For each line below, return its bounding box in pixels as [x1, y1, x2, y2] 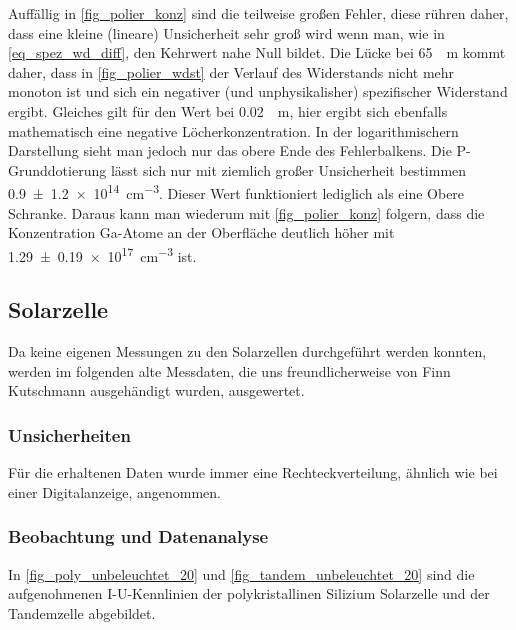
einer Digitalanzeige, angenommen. [8, 481, 221, 502]
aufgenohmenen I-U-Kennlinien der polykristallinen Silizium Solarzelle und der [8, 583, 490, 604]
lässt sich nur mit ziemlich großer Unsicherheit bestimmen [110, 159, 467, 180]
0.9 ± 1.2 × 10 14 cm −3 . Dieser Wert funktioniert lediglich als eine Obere [8, 180, 465, 203]
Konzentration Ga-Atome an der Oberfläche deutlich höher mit [8, 222, 395, 243]
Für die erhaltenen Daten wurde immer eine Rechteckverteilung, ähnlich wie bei [8, 462, 498, 483]
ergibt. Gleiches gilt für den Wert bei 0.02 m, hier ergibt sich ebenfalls [8, 100, 448, 121]
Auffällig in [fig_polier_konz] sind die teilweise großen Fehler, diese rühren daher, [8, 3, 509, 23]
